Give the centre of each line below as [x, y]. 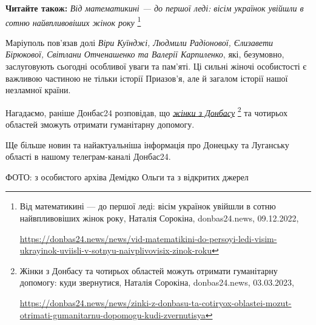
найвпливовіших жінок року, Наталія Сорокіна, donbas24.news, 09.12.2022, [159, 218]
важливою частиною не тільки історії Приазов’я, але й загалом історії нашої [147, 78]
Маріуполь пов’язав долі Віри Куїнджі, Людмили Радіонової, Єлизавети [139, 42]
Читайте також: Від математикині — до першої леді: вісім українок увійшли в [155, 8]
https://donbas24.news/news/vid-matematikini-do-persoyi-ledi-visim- [148, 238]
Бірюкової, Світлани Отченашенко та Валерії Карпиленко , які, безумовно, [145, 54]
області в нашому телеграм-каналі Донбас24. [88, 156]
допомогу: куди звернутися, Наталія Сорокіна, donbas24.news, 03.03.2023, [157, 282]
